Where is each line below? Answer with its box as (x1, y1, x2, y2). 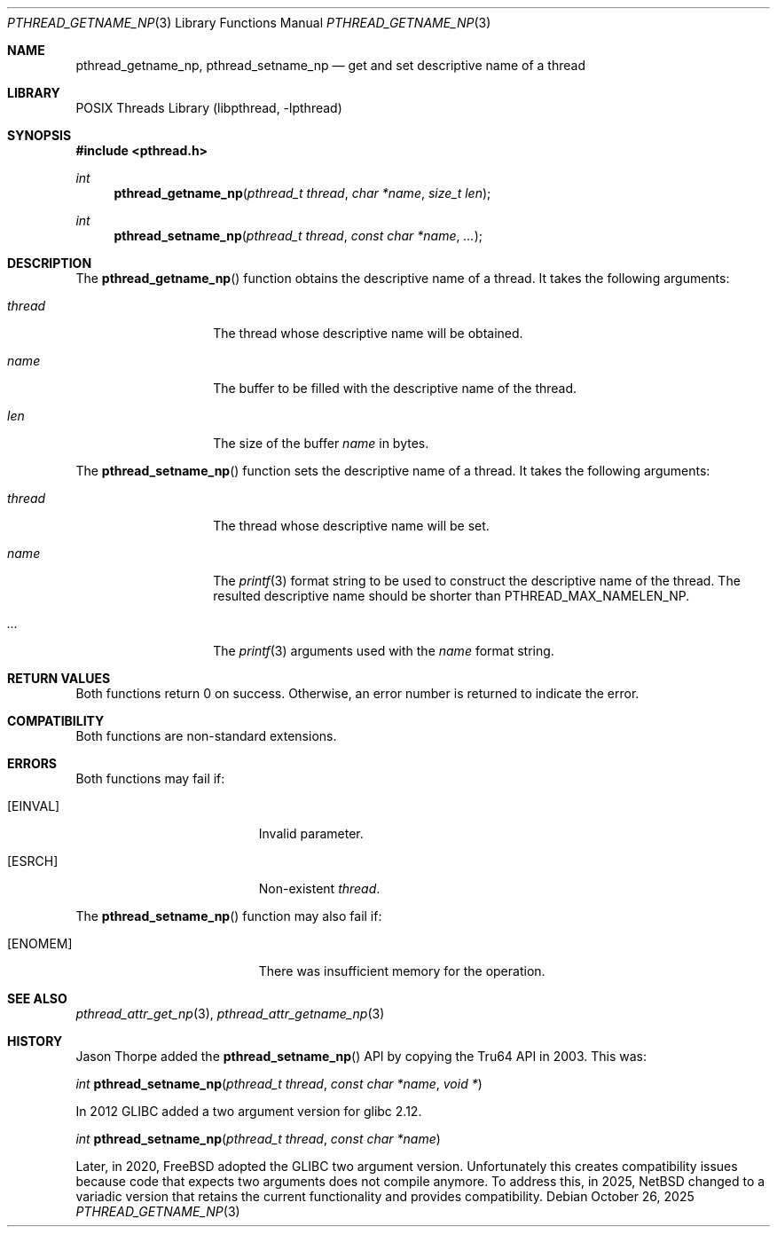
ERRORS (7, 756, 58, 771)
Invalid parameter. (258, 826, 364, 841)
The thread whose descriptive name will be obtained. (213, 326, 523, 341)
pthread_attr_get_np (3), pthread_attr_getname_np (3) (75, 1006, 385, 1021)
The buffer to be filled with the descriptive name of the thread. (213, 381, 577, 396)
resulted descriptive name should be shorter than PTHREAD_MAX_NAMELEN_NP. (213, 588, 690, 603)
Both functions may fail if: (75, 771, 225, 786)
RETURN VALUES (7, 671, 111, 686)
